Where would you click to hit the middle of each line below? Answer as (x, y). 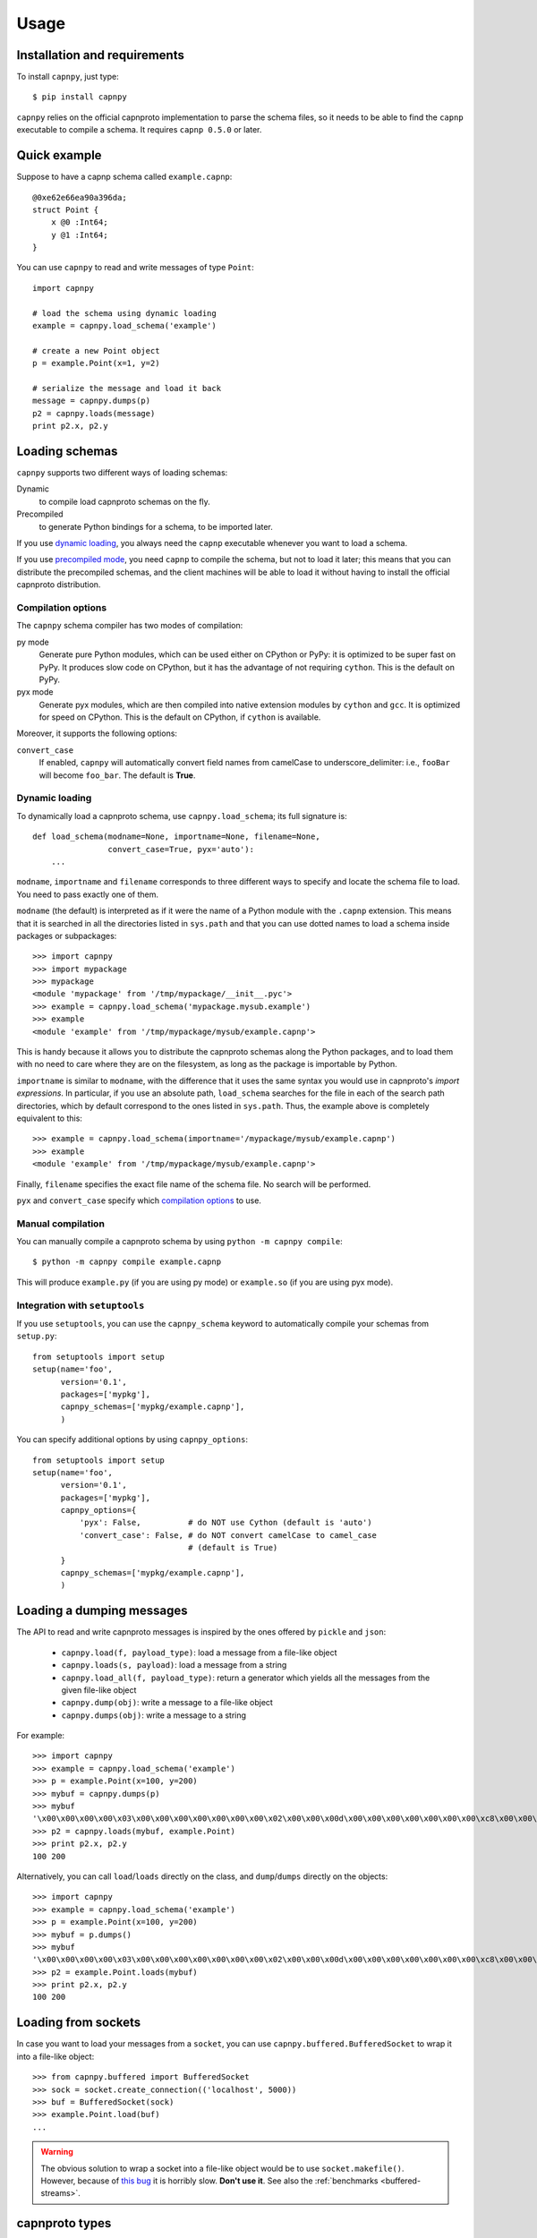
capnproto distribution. (59, 585)
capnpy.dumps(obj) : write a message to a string (153, 1715)
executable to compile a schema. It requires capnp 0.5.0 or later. (139, 130)
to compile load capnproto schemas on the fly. (124, 501)
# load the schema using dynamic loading (124, 313)
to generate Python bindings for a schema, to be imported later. (156, 526)
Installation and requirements (101, 55)
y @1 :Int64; (79, 235)
